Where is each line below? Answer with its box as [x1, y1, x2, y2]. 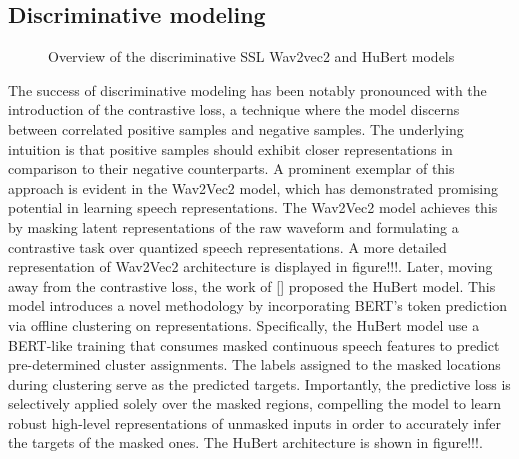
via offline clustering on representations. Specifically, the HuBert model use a [8, 314, 480, 335]
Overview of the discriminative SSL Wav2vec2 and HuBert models [48, 46, 455, 67]
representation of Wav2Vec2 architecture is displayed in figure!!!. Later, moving [8, 256, 493, 277]
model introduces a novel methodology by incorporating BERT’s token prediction [8, 295, 508, 316]
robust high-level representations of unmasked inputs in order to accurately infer [8, 412, 502, 433]
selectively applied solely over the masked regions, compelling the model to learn [8, 393, 502, 414]
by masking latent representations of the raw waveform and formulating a [8, 216, 459, 237]
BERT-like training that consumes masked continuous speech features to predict [8, 334, 500, 355]
